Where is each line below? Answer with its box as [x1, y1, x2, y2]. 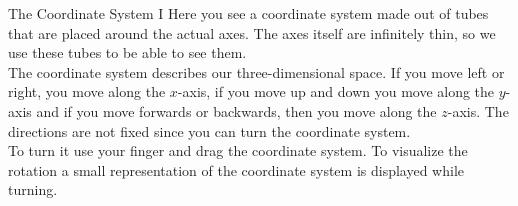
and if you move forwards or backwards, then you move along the [36, 100, 437, 121]
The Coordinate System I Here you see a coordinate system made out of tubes [8, 3, 489, 23]
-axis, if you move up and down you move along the [177, 81, 495, 102]
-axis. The [447, 100, 509, 121]
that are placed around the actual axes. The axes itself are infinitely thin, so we [8, 22, 496, 43]
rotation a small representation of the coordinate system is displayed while [8, 159, 464, 180]
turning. [8, 179, 58, 200]
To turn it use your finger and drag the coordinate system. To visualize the [8, 140, 468, 161]
